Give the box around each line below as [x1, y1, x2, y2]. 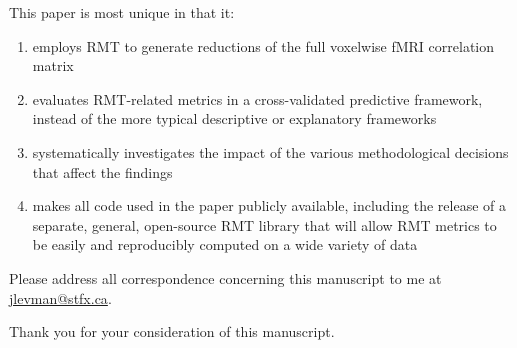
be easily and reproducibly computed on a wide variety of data [32, 234, 418, 255]
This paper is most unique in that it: [9, 2, 235, 22]
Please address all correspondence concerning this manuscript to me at [9, 267, 442, 288]
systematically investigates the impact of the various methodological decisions [32, 141, 509, 162]
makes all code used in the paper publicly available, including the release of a [32, 195, 506, 216]
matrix [32, 55, 74, 76]
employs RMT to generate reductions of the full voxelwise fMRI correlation [32, 35, 494, 56]
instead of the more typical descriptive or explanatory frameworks [32, 108, 437, 129]
